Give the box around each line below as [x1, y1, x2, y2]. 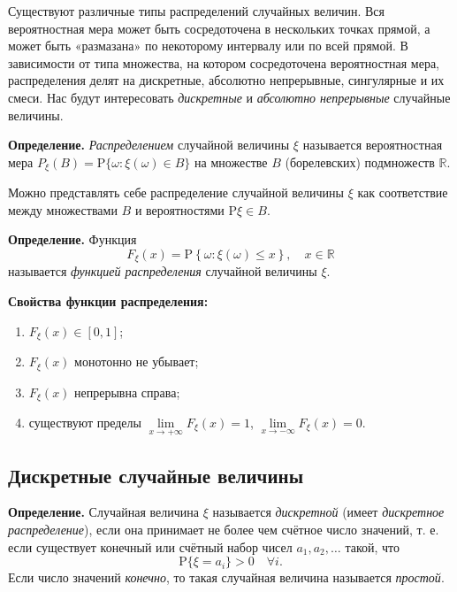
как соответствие [357, 183, 448, 202]
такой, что [345, 537, 400, 556]
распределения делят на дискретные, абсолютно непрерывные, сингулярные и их [8, 71, 445, 89]
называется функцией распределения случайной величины [8, 262, 317, 281]
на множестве [194, 152, 268, 171]
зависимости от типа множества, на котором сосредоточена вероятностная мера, [8, 53, 439, 72]
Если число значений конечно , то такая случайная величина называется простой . [8, 568, 445, 587]
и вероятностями [134, 200, 225, 219]
